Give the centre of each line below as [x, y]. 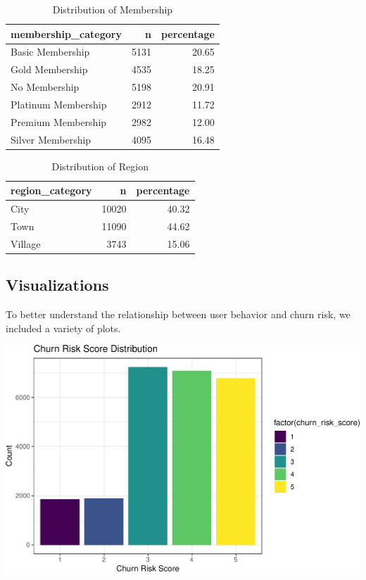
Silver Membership [51, 139]
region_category [51, 190]
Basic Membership [50, 52]
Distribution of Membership [113, 9]
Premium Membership [59, 121]
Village [26, 243]
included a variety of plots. [63, 328]
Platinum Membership [59, 104]
